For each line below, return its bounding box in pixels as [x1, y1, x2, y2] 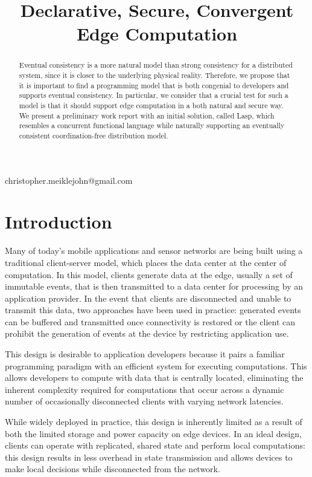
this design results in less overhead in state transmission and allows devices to [5, 450, 293, 463]
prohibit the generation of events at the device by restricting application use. [5, 327, 289, 340]
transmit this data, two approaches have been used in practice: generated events [5, 303, 301, 316]
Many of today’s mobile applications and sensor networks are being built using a [5, 244, 303, 257]
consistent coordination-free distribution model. [19, 130, 168, 140]
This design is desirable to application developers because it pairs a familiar [5, 348, 285, 360]
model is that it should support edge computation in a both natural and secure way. [19, 100, 284, 110]
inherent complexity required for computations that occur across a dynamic [5, 383, 284, 395]
